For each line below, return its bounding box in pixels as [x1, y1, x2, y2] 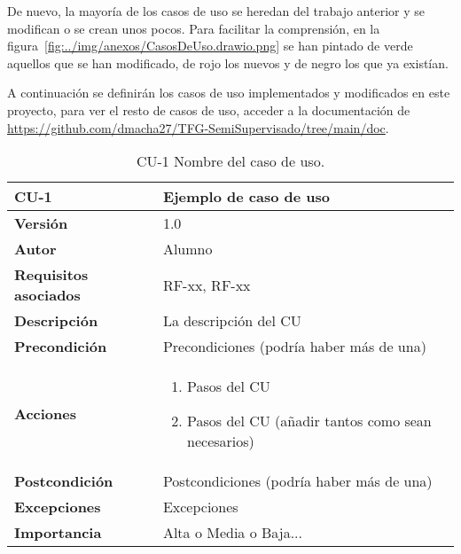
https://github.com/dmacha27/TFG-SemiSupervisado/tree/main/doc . [7, 118, 389, 137]
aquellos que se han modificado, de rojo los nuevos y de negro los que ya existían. [7, 53, 449, 72]
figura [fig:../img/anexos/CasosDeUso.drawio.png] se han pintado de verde [7, 36, 413, 55]
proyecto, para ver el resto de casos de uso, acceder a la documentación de [7, 100, 410, 119]
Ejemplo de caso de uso [162, 186, 330, 207]
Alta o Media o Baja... [162, 522, 302, 543]
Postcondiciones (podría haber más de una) [162, 471, 433, 492]
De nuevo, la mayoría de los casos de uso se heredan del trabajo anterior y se [7, 2, 425, 20]
